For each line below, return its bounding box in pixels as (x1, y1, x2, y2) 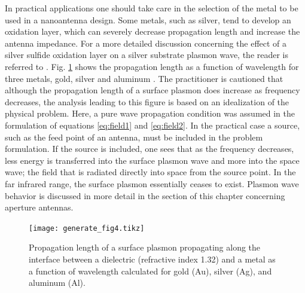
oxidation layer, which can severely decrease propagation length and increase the (5, 25, 300, 38)
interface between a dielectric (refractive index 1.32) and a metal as (29, 252, 276, 265)
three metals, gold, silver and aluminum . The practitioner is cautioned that (5, 72, 283, 84)
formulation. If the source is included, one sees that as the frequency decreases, (5, 142, 294, 155)
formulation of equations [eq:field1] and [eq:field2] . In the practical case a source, (5, 118, 300, 131)
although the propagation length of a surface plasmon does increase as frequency (5, 84, 300, 96)
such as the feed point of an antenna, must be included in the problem (5, 130, 263, 143)
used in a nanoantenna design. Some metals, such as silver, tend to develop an (5, 13, 291, 26)
